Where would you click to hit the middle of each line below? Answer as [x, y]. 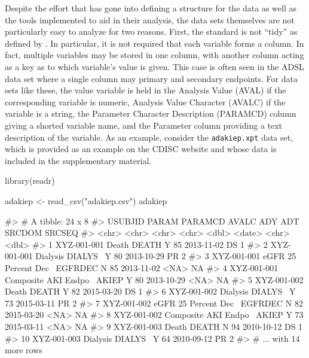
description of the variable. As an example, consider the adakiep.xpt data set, [149, 137]
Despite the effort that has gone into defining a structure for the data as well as [151, 8]
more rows [24, 350]
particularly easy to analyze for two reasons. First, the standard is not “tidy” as [151, 31]
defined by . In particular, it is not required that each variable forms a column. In [154, 43]
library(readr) [30, 180]
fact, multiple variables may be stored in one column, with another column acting [154, 55]
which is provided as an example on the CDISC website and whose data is [141, 149]
